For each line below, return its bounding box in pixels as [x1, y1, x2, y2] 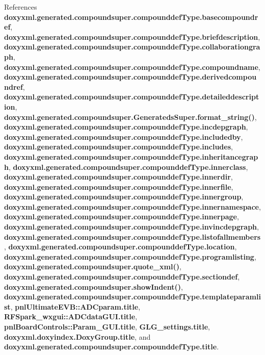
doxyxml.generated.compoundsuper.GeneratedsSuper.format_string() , [4, 111, 257, 122]
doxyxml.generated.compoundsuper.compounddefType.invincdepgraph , [4, 221, 259, 232]
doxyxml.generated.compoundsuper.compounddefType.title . [4, 341, 219, 352]
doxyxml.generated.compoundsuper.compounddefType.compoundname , [4, 61, 260, 72]
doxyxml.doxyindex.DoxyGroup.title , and [4, 331, 151, 342]
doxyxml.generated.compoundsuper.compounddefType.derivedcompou [4, 71, 257, 82]
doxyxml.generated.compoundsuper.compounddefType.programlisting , [4, 251, 256, 262]
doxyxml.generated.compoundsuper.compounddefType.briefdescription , [4, 31, 260, 42]
